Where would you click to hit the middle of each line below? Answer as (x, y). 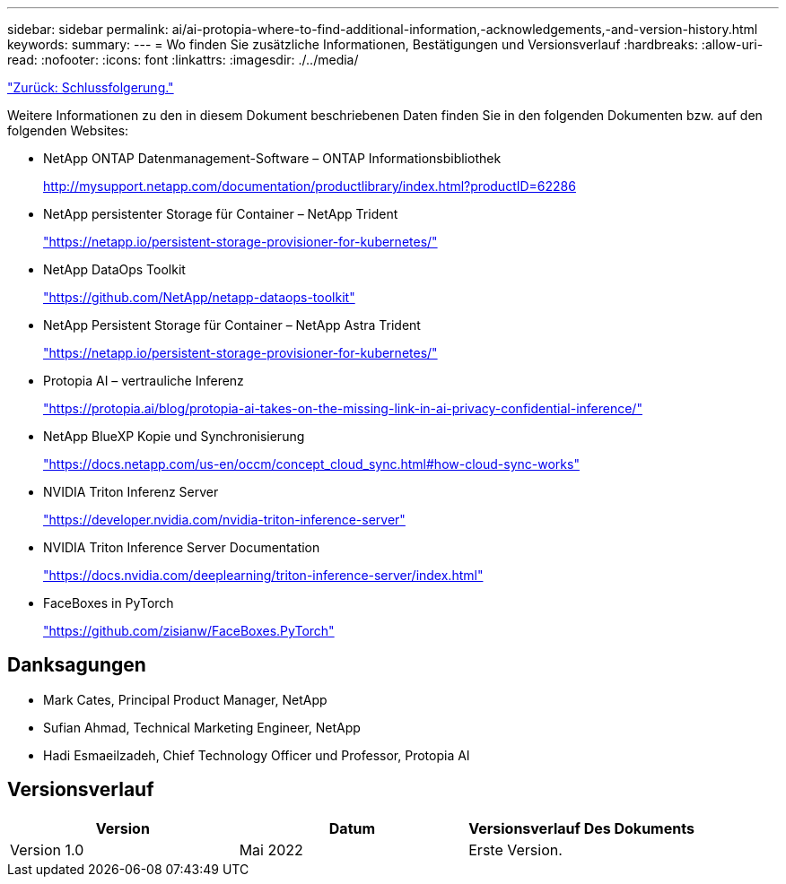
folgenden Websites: (68, 130)
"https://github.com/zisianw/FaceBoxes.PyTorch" (189, 631)
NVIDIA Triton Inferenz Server (131, 492)
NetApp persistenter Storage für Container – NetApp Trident (221, 214)
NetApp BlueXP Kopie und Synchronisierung (174, 436)
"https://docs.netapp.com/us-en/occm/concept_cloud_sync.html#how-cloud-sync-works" (311, 464)
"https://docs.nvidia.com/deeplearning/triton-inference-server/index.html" (263, 575)
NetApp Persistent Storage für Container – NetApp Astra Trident (232, 325)
